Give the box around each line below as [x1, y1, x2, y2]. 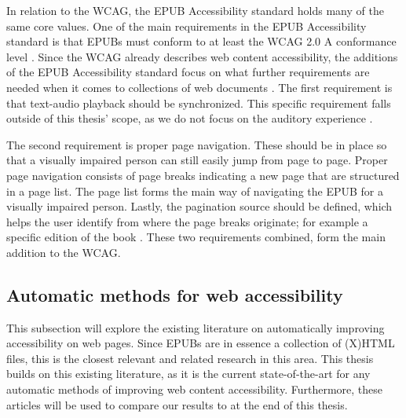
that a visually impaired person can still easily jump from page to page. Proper [6, 152, 388, 168]
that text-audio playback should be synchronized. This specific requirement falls [6, 94, 391, 111]
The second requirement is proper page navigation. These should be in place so [6, 136, 387, 152]
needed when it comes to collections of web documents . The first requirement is [6, 79, 393, 95]
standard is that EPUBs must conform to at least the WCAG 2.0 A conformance [6, 33, 397, 49]
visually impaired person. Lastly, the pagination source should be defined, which [6, 198, 393, 214]
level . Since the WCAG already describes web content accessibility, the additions [6, 48, 398, 64]
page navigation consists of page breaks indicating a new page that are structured [6, 167, 400, 183]
